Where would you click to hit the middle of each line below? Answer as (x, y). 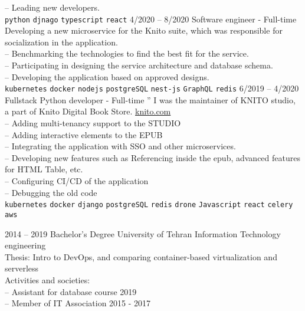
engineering (25, 245)
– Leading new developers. (52, 7)
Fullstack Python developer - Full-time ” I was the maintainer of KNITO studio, (150, 99)
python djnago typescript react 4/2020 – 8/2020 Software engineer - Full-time (151, 19)
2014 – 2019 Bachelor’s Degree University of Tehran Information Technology (143, 233)
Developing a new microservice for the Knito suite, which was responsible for (144, 30)
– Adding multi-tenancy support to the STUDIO (93, 123)
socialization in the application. (61, 42)
